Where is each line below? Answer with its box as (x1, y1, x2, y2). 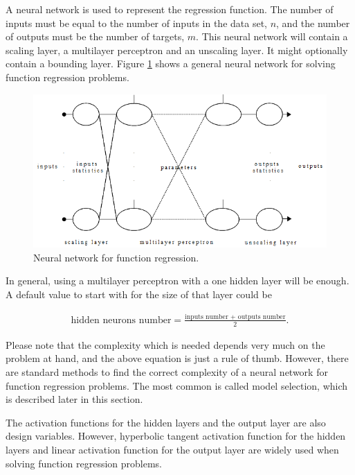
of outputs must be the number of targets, (6, 29, 185, 44)
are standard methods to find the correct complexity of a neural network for (6, 364, 328, 379)
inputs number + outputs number (185, 313, 286, 320)
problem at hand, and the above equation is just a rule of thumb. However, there (6, 351, 349, 365)
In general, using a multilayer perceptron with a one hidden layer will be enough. (6, 273, 349, 288)
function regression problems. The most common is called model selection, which (6, 378, 348, 392)
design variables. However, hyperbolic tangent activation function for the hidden (6, 429, 346, 443)
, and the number (276, 15, 350, 30)
